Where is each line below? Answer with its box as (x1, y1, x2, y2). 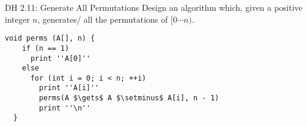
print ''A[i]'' (39, 84, 99, 93)
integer (5, 13, 30, 25)
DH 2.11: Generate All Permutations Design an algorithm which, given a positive (5, 1, 303, 13)
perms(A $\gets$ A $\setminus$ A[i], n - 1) (39, 94, 219, 103)
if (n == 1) (22, 44, 69, 53)
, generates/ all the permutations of (37, 13, 168, 25)
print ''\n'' (39, 103, 91, 112)
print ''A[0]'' (30, 54, 91, 63)
